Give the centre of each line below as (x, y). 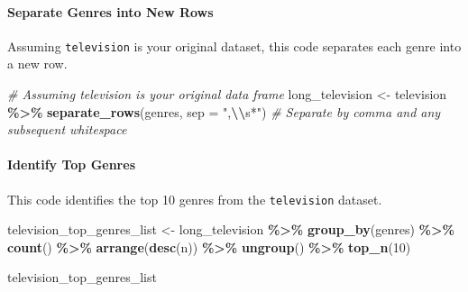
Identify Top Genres (71, 164)
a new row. (37, 64)
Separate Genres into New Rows (110, 11)
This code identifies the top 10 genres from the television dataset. (195, 199)
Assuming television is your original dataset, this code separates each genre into (234, 46)
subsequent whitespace (67, 129)
